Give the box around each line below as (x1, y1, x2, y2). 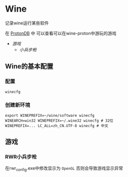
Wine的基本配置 (5, 62, 54, 71)
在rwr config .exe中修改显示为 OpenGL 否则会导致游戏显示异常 (5, 165, 123, 173)
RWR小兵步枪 (5, 154, 37, 161)
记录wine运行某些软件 (5, 20, 49, 26)
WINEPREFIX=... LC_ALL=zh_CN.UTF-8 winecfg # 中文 (5, 123, 109, 128)
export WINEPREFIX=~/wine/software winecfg (5, 113, 95, 118)
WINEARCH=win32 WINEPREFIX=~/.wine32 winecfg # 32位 (5, 118, 113, 123)
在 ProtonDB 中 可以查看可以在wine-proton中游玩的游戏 (5, 30, 117, 36)
